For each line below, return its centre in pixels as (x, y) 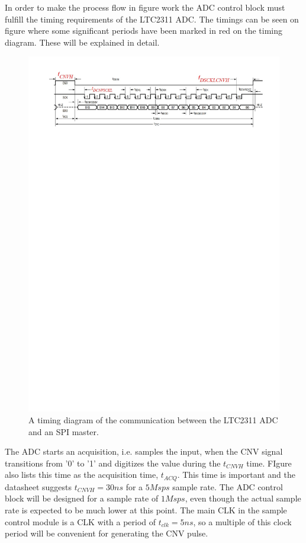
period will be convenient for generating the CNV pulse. (107, 533)
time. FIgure (269, 463)
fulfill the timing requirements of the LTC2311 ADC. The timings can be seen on (152, 19)
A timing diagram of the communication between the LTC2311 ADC (153, 420)
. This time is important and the (236, 475)
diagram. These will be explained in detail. (82, 42)
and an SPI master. (64, 431)
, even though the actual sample (243, 498)
